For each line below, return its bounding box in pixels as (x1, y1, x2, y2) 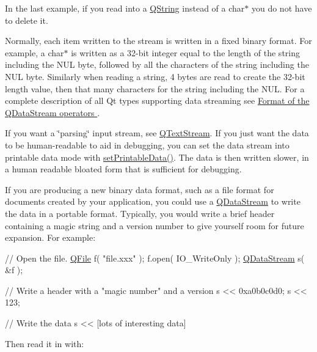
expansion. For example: (5, 231, 96, 244)
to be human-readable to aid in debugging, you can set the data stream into (5, 138, 290, 151)
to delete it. (5, 13, 48, 26)
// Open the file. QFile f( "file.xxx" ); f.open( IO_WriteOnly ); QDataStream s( (5, 251, 305, 264)
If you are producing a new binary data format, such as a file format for (5, 183, 274, 196)
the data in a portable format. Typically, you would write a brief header (5, 207, 275, 219)
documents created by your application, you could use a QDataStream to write (5, 195, 301, 208)
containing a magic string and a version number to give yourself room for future (5, 219, 304, 232)
